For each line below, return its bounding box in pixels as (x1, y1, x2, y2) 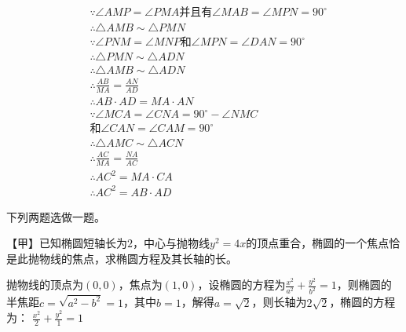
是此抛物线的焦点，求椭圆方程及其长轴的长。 (6, 250, 237, 266)
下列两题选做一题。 (6, 208, 105, 224)
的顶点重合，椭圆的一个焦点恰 (246, 235, 401, 251)
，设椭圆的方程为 (197, 276, 286, 293)
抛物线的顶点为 (6, 276, 83, 293)
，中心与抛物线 (133, 235, 210, 251)
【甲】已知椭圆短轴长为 (6, 235, 127, 251)
